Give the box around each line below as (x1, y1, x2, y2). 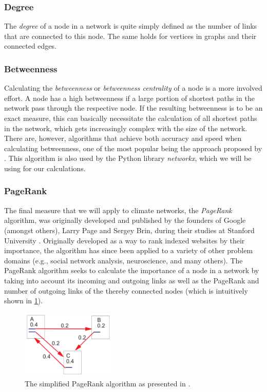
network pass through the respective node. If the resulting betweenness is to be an (4, 102, 263, 113)
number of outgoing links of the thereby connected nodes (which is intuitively (4, 285, 248, 296)
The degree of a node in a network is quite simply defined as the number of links (4, 20, 257, 31)
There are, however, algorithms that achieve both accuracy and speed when (4, 133, 242, 143)
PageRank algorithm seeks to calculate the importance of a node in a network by (4, 265, 259, 276)
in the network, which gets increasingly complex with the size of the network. (4, 122, 247, 133)
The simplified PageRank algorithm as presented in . (25, 378, 190, 389)
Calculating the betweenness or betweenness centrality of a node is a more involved (4, 82, 262, 93)
